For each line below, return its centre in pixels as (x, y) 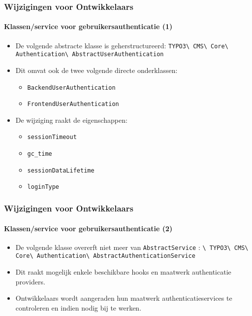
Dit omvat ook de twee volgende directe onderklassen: (96, 70)
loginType (43, 187)
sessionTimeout (52, 137)
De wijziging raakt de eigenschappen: (71, 120)
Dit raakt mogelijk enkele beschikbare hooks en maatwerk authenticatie (123, 272)
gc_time (40, 154)
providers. (30, 281)
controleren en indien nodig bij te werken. (79, 307)
